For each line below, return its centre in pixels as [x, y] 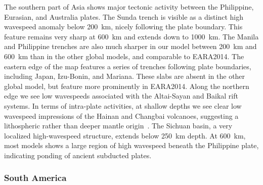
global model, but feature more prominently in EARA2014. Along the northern [127, 86]
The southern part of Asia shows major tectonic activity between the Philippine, [129, 7]
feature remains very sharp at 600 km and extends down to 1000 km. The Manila [131, 36]
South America [35, 178]
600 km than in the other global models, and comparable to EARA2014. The [124, 56]
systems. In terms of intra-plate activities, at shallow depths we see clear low [123, 105]
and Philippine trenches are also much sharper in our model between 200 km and [130, 46]
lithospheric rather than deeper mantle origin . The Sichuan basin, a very [118, 126]
